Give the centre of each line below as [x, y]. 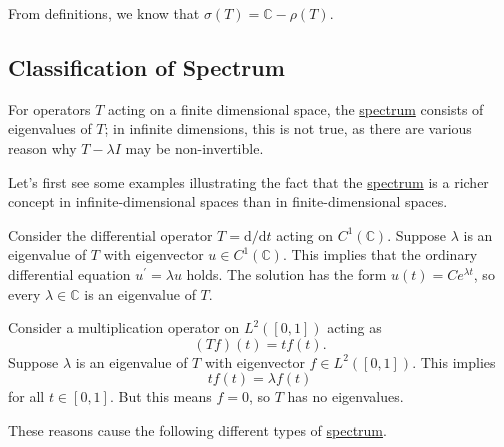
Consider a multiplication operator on [124, 327]
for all [26, 396]
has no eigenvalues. [345, 396]
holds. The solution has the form [286, 273]
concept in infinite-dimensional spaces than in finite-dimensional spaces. [228, 201]
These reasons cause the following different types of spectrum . [197, 429]
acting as [354, 327]
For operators [49, 108]
